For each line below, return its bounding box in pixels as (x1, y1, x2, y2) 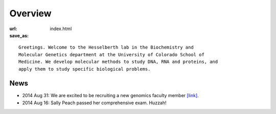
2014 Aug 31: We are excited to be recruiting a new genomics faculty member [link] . (22, 93, 199, 99)
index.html (50, 26, 72, 32)
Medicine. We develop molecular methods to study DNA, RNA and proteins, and (18, 59, 218, 65)
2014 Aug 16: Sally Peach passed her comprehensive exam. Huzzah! (22, 100, 167, 106)
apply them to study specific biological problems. (18, 66, 151, 72)
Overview (9, 8, 52, 19)
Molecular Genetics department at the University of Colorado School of (18, 52, 204, 57)
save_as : (9, 32, 29, 38)
